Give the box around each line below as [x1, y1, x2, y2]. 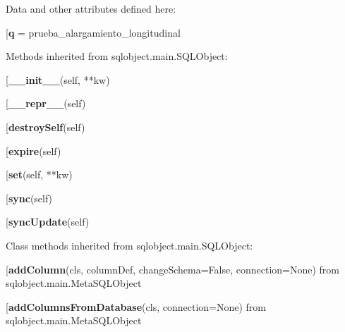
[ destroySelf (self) [6, 119, 85, 134]
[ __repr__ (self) [6, 96, 86, 111]
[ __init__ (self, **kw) [6, 72, 110, 87]
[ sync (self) [6, 190, 53, 205]
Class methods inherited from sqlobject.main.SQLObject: [6, 238, 253, 252]
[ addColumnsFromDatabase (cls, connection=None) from [6, 299, 266, 314]
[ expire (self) [6, 143, 61, 158]
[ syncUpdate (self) [6, 214, 90, 229]
